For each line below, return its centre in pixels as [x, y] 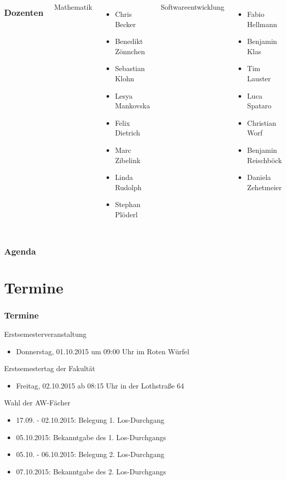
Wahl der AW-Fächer [37, 403]
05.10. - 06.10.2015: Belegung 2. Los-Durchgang [90, 454]
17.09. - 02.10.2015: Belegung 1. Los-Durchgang [90, 419]
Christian [262, 122]
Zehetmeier [264, 187]
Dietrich [127, 133]
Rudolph [128, 187]
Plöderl [126, 214]
